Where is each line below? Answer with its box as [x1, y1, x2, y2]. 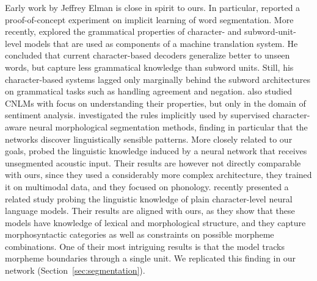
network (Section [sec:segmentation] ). [5, 264, 145, 277]
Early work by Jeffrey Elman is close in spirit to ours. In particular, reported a [5, 1, 301, 13]
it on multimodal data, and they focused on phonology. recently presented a [5, 180, 289, 193]
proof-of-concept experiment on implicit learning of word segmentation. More [5, 13, 294, 26]
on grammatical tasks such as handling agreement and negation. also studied [5, 85, 292, 98]
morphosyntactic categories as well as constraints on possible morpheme [5, 228, 274, 241]
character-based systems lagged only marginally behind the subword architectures [5, 73, 311, 85]
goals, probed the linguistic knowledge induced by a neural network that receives [5, 144, 307, 157]
